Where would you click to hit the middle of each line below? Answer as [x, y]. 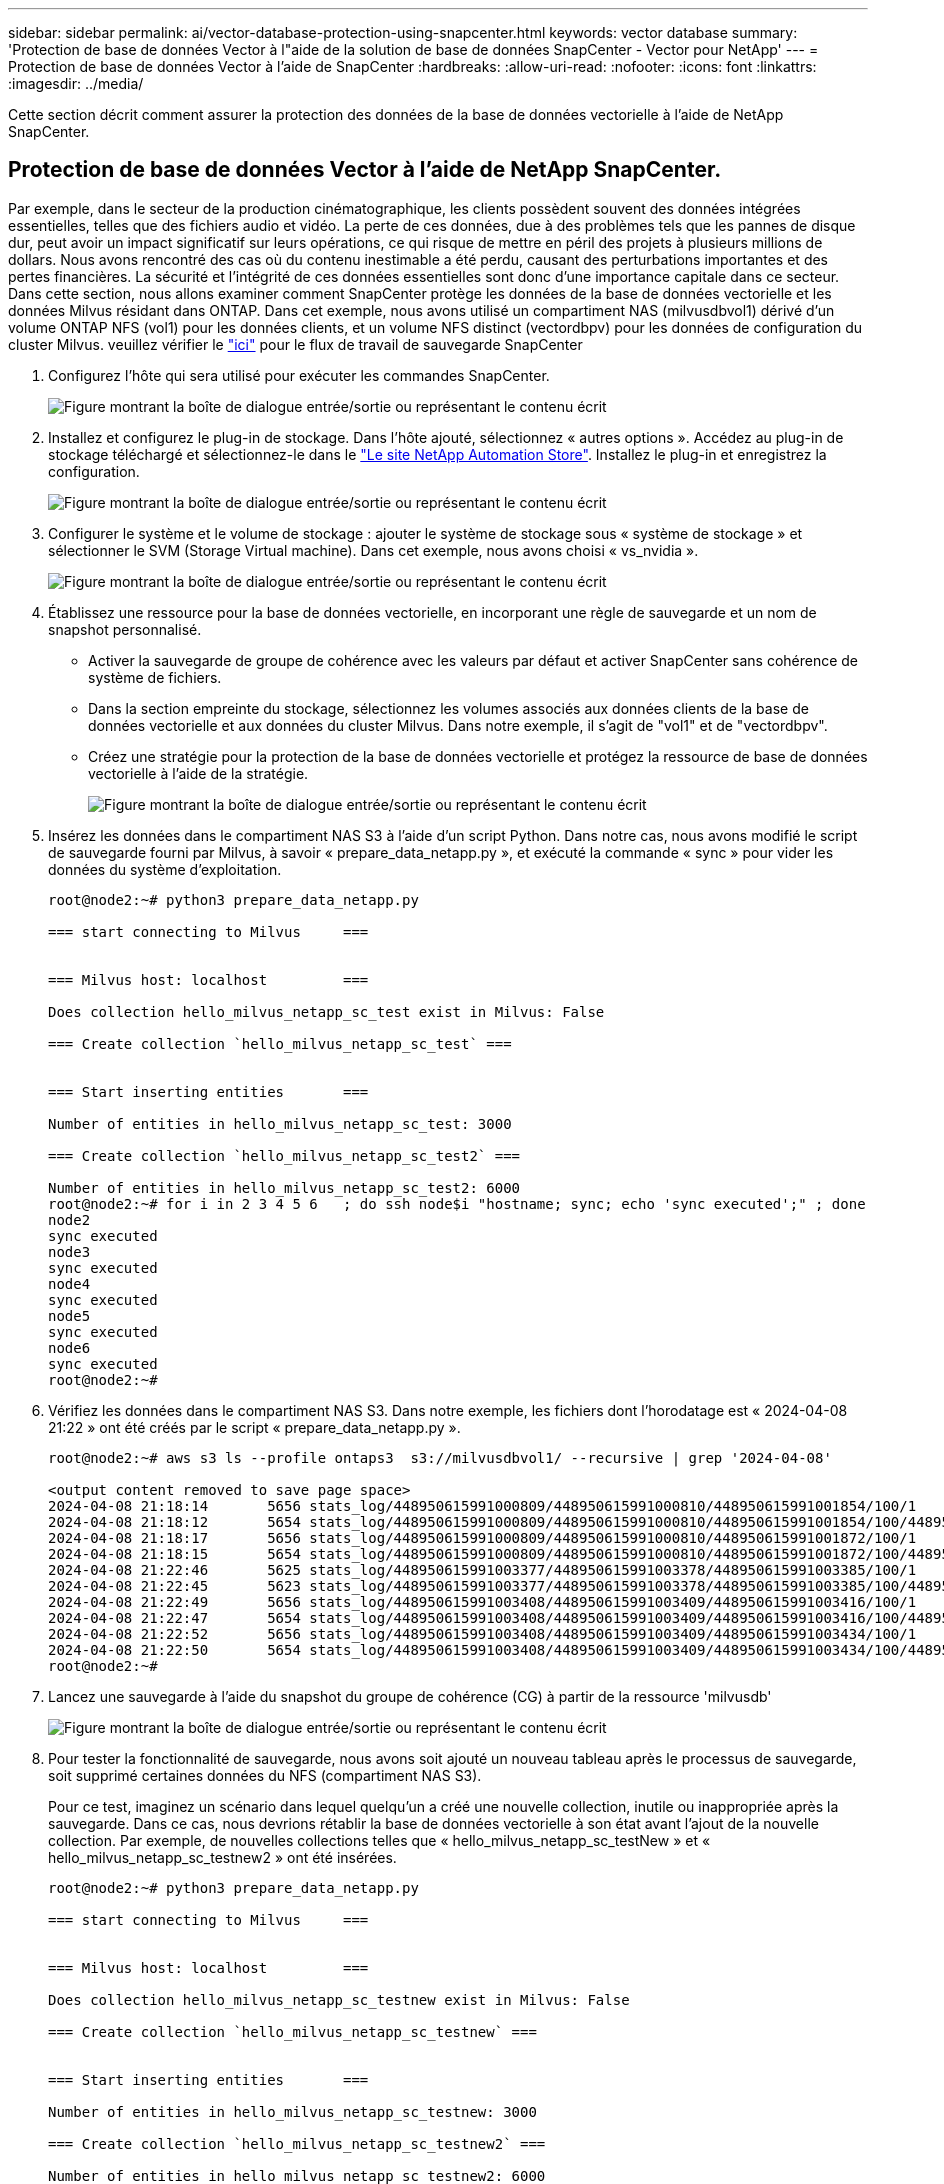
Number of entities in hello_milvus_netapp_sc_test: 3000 [280, 1123]
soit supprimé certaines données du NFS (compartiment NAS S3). [265, 1775]
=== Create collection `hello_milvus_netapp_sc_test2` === [284, 1155]
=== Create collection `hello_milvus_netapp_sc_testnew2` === [297, 2143]
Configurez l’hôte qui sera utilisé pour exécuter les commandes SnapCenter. [299, 375]
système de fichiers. [155, 677]
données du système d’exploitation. [165, 869]
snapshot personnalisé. [125, 629]
